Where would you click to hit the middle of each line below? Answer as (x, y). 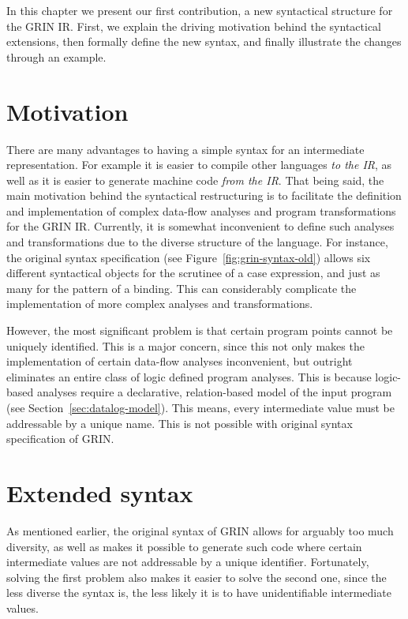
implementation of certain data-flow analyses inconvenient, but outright (180, 361)
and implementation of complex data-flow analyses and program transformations (201, 210)
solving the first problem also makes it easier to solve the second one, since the (197, 577)
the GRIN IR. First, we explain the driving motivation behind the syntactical (194, 26)
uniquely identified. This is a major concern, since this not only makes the (185, 345)
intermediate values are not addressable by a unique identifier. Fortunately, (188, 562)
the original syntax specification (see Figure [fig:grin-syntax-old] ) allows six (189, 257)
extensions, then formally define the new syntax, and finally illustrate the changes (204, 41)
